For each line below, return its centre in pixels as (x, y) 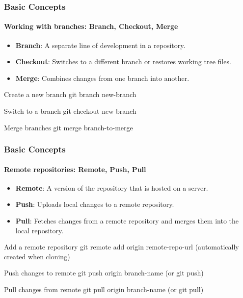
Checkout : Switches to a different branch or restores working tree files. (123, 62)
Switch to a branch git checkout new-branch (70, 111)
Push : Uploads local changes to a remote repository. (95, 204)
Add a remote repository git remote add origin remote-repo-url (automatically (121, 247)
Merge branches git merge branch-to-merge (68, 127)
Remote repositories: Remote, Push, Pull (75, 169)
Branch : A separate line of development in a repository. (100, 45)
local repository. (40, 230)
